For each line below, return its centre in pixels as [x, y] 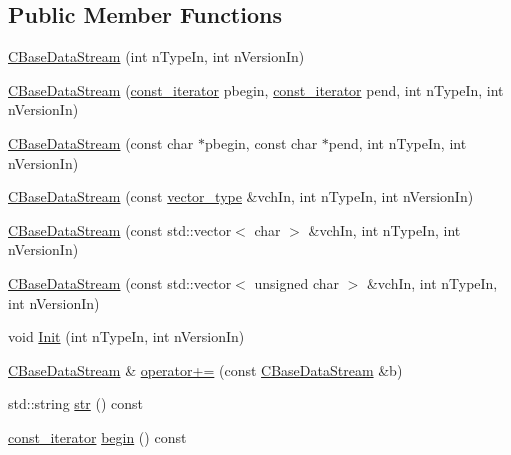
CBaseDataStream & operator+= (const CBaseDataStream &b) [205, 369]
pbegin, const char [261, 142]
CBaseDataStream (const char [101, 142]
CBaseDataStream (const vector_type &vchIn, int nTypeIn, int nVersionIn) [241, 196]
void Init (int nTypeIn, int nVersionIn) [126, 336]
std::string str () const [75, 403]
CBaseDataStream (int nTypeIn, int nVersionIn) [156, 56]
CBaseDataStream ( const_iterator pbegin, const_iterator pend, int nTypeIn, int [256, 89]
